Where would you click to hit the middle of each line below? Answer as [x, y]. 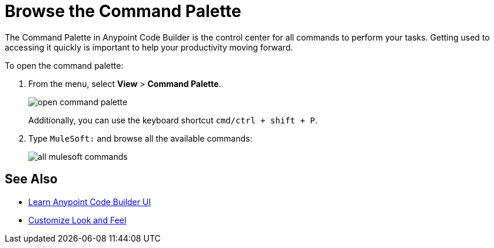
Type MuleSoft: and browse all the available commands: [140, 138]
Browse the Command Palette [123, 11]
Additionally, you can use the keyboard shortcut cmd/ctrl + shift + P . [173, 120]
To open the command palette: [64, 65]
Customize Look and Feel [77, 220]
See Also [31, 179]
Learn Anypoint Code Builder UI [90, 202]
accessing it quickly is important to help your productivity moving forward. [149, 47]
